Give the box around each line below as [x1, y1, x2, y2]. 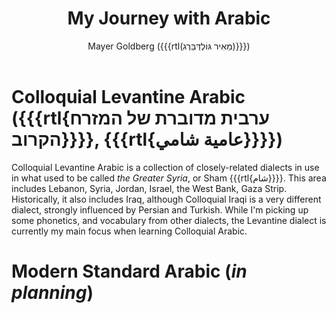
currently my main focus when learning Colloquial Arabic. [11, 225, 248, 237]
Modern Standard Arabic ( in [11, 260, 248, 282]
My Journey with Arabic [67, 7, 271, 30]
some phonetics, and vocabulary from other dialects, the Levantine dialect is [11, 214, 327, 226]
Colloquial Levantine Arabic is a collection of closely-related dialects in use [11, 161, 320, 173]
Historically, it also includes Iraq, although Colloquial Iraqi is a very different [11, 193, 322, 205]
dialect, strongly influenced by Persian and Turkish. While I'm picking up [11, 203, 309, 216]
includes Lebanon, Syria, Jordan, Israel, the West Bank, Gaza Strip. [11, 182, 288, 194]
